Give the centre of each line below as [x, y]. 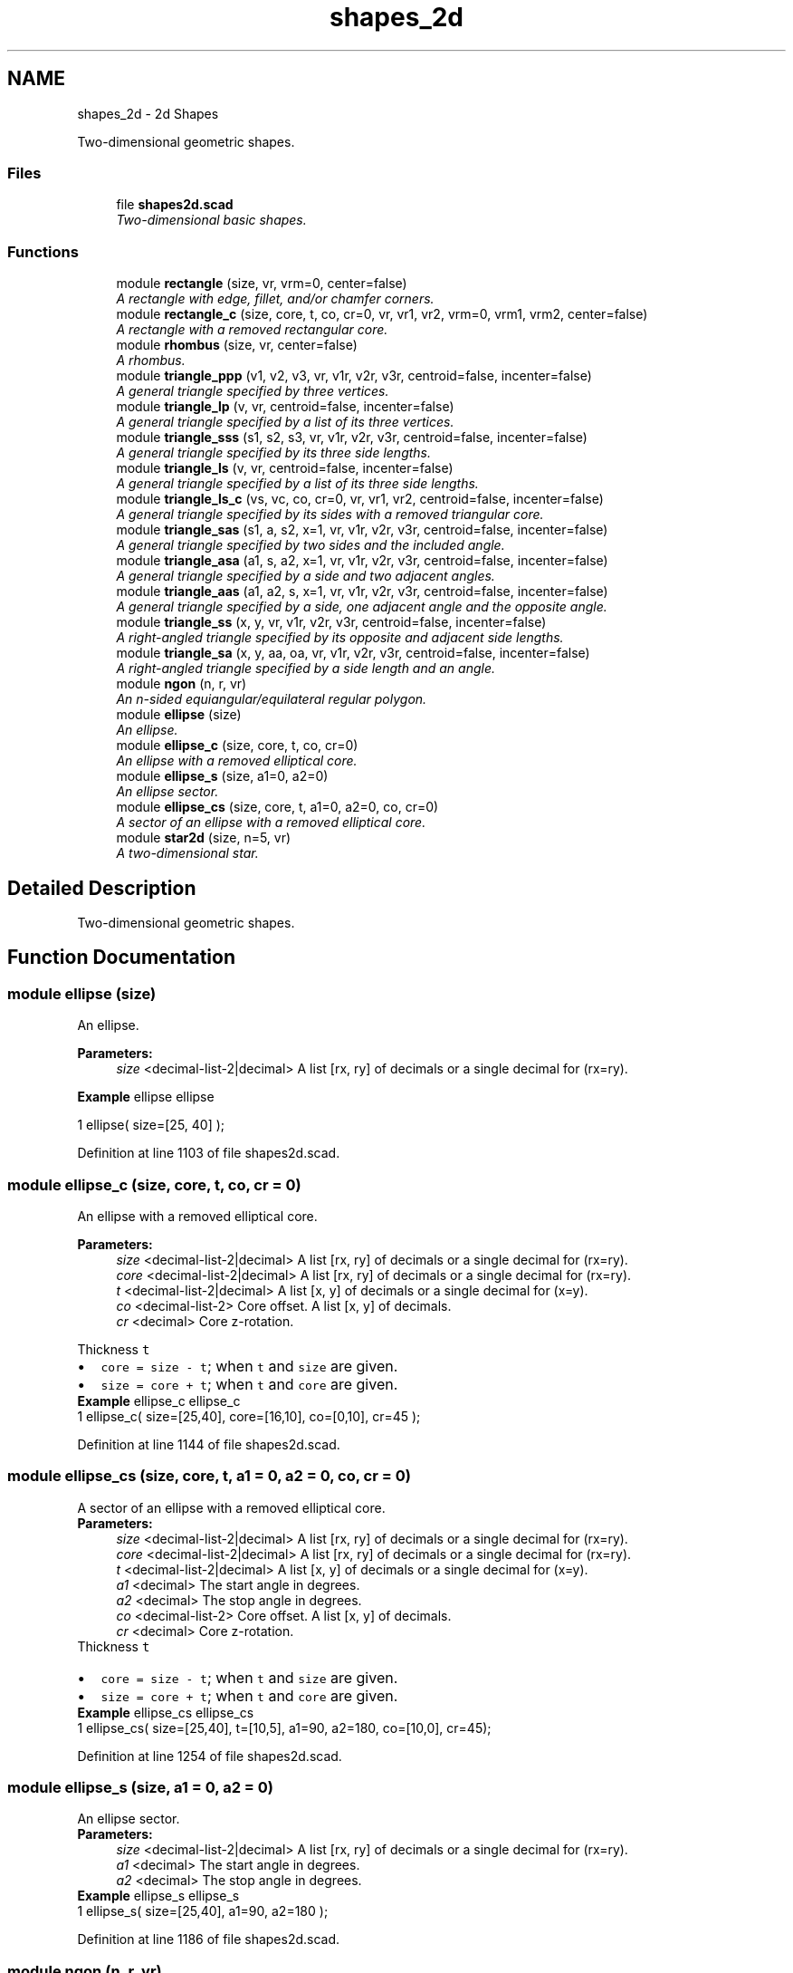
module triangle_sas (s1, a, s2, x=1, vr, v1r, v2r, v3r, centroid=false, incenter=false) [362, 530]
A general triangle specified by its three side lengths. [274, 453]
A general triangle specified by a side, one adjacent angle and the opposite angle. [362, 607]
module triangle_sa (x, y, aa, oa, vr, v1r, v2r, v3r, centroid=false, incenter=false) [353, 653]
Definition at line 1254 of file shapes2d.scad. [210, 1756]
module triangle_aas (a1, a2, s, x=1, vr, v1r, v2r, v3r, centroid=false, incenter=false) [362, 592]
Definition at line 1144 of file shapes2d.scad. [209, 1444]
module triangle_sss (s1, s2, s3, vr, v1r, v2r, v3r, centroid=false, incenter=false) [352, 438]
